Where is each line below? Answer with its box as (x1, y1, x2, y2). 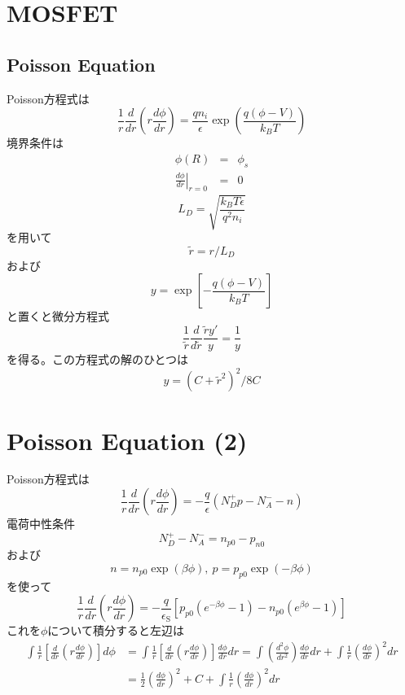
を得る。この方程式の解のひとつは (7, 351, 189, 368)
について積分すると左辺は (47, 622, 184, 639)
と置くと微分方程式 (7, 308, 109, 325)
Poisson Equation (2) (7, 423, 248, 457)
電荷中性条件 (7, 515, 75, 532)
